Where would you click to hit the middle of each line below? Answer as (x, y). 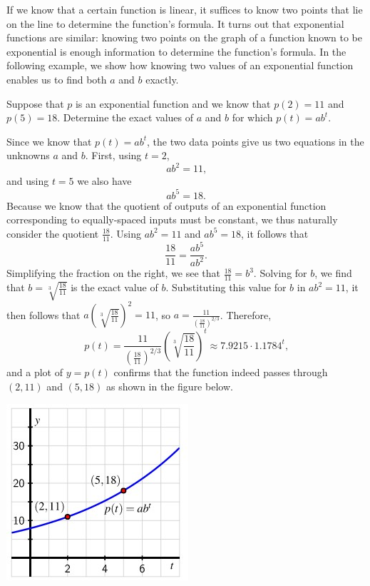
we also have (104, 181)
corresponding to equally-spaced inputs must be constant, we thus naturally (172, 219)
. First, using (113, 155)
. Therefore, (246, 314)
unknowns (28, 155)
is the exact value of (114, 287)
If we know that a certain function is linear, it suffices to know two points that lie (185, 9)
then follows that (43, 314)
